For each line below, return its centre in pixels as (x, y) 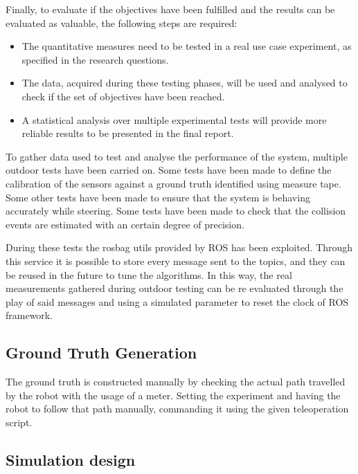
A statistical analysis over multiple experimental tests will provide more (174, 119)
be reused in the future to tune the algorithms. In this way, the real (149, 274)
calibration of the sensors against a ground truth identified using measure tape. (173, 183)
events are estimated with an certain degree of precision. (125, 224)
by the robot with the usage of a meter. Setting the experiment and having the (173, 395)
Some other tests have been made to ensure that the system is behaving (158, 197)
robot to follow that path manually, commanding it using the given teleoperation (177, 409)
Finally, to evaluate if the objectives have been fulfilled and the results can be (170, 9)
